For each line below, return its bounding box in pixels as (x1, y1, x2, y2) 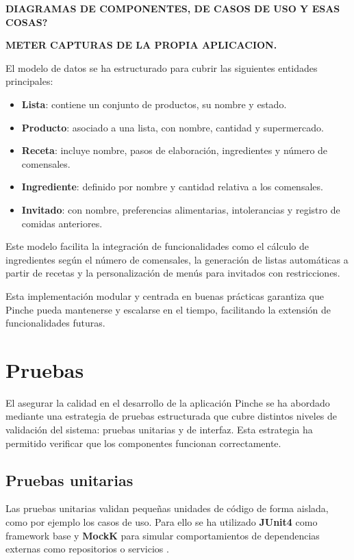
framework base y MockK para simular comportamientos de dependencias (5, 528, 320, 542)
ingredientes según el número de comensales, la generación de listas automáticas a (5, 252, 349, 266)
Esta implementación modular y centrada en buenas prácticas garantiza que (5, 288, 324, 303)
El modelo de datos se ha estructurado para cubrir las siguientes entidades (5, 60, 318, 75)
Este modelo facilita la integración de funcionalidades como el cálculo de (5, 239, 309, 253)
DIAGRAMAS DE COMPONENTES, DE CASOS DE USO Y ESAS (5, 1, 340, 15)
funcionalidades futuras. (5, 316, 105, 330)
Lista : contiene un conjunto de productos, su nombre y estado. (21, 97, 287, 111)
